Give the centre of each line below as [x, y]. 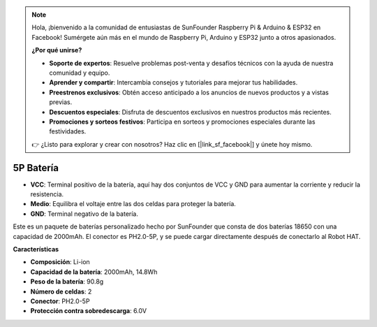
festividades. [68, 131]
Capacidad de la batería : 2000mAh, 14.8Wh [94, 272]
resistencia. [47, 194]
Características [36, 249]
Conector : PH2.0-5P [60, 301]
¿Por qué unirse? [57, 50]
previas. [61, 102]
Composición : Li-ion [60, 262]
